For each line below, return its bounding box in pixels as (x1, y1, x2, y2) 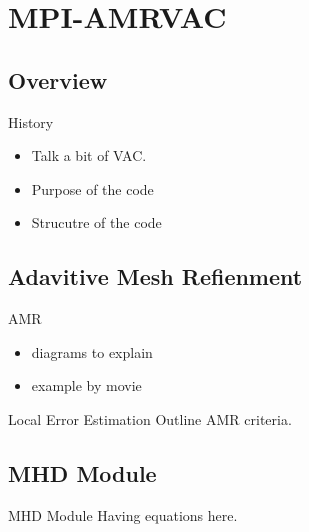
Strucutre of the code (31, 212, 162, 233)
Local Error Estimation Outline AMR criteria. (8, 408, 292, 429)
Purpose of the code (31, 178, 154, 199)
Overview (8, 64, 108, 95)
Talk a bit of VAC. (31, 145, 147, 166)
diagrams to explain (31, 341, 153, 362)
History (8, 111, 54, 132)
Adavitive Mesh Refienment (8, 261, 303, 292)
